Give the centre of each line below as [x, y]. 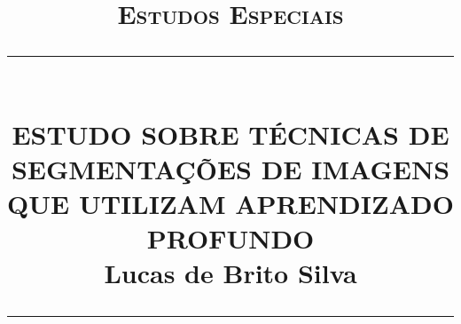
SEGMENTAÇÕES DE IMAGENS [230, 168]
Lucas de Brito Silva [230, 273]
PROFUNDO [230, 238]
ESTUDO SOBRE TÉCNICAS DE [230, 134]
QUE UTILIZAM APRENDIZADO [230, 203]
